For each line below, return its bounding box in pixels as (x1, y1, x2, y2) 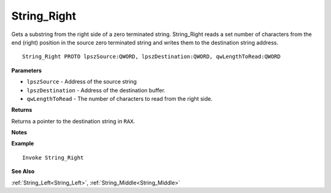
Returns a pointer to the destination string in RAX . (11, 117, 135, 125)
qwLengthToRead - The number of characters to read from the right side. (26, 95, 213, 102)
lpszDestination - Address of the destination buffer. (26, 86, 165, 94)
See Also (11, 168, 35, 175)
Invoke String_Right (22, 154, 84, 161)
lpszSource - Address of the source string (26, 78, 137, 86)
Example (11, 140, 34, 147)
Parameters (11, 67, 42, 74)
